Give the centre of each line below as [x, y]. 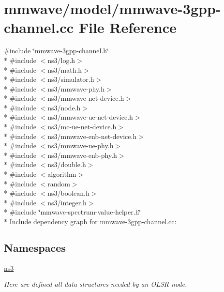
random [59, 183]
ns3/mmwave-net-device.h [86, 98]
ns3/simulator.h [71, 79]
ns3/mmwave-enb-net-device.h [92, 136]
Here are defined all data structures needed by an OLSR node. [96, 284]
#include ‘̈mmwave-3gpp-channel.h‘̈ [56, 51]
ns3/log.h [61, 60]
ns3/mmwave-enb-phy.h [82, 155]
